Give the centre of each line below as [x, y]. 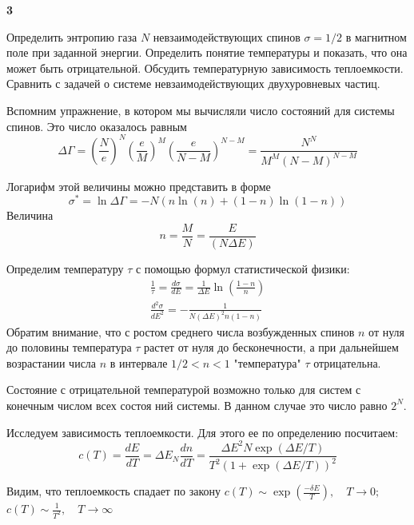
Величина [30, 215]
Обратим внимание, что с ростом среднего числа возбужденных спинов [181, 331]
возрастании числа [52, 362]
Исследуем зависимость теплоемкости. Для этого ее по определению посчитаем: [203, 432]
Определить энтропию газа [72, 36]
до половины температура [69, 347]
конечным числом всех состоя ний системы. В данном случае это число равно [197, 405]
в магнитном [376, 36]
